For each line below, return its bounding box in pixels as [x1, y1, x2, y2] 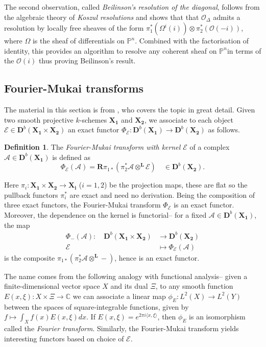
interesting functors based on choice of [4, 333, 124, 343]
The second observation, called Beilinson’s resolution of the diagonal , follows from [4, 2, 260, 12]
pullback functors [4, 189, 58, 200]
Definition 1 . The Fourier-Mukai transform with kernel [4, 141, 181, 152]
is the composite [4, 252, 55, 263]
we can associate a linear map [72, 290, 166, 301]
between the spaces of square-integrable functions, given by [4, 301, 189, 312]
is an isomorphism [189, 311, 246, 322]
